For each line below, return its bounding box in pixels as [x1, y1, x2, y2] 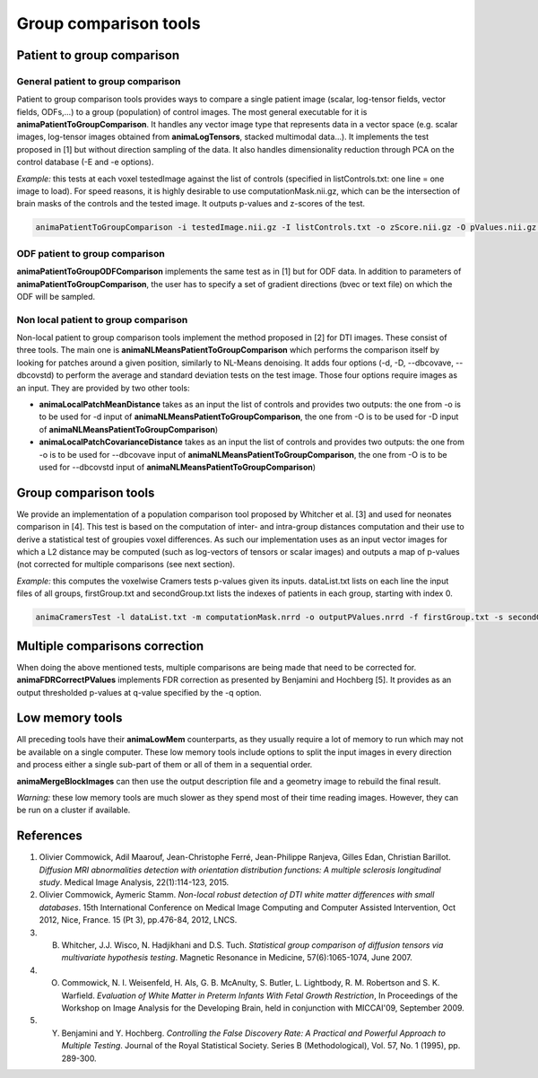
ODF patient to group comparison [16, 247, 165, 259]
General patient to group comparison [16, 74, 181, 87]
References [16, 828, 82, 844]
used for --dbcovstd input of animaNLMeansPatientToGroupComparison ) [39, 461, 317, 472]
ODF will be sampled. [16, 291, 96, 302]
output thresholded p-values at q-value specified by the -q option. [16, 687, 262, 697]
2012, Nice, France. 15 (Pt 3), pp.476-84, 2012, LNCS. [39, 915, 238, 925]
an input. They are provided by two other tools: [16, 382, 190, 393]
